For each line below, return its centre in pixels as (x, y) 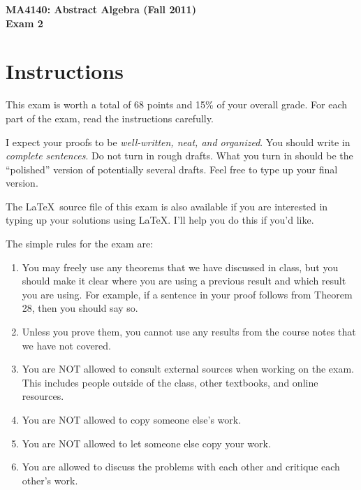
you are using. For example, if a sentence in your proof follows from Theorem (187, 294)
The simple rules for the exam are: (80, 244)
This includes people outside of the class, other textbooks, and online (170, 382)
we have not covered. (66, 345)
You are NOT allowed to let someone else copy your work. (146, 443)
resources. (43, 396)
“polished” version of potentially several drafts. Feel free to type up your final (172, 169)
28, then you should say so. (80, 308)
